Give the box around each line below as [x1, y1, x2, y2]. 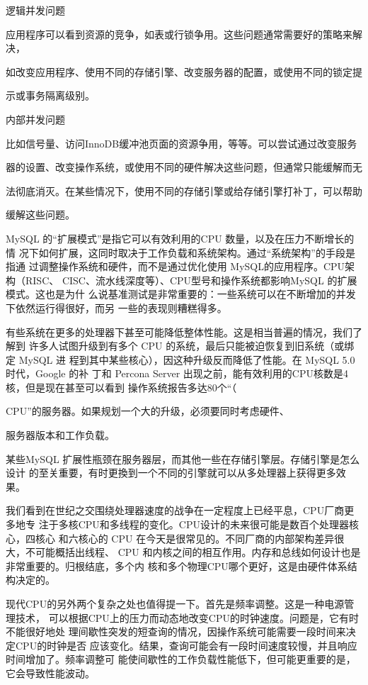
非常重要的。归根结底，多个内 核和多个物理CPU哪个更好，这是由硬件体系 [6, 558, 347, 573]
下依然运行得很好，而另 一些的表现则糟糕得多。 [6, 300, 227, 315]
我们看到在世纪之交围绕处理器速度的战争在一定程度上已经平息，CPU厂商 [6, 503, 345, 518]
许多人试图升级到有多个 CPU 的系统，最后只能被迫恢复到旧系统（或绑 [28, 338, 355, 353]
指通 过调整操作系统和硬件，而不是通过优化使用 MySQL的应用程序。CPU [6, 259, 345, 274]
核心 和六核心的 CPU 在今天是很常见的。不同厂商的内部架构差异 [35, 530, 335, 545]
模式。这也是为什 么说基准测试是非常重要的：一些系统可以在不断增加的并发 [6, 286, 356, 301]
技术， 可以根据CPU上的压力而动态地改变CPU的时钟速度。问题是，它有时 [15, 610, 359, 625]
